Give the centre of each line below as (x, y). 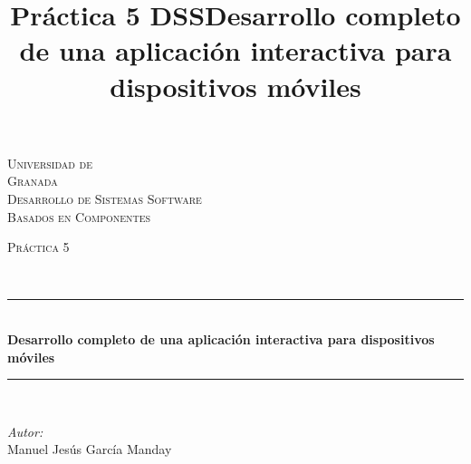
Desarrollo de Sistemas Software (105, 198)
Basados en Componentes (79, 216)
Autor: (25, 431)
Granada (33, 181)
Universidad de (50, 163)
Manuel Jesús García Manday (90, 449)
